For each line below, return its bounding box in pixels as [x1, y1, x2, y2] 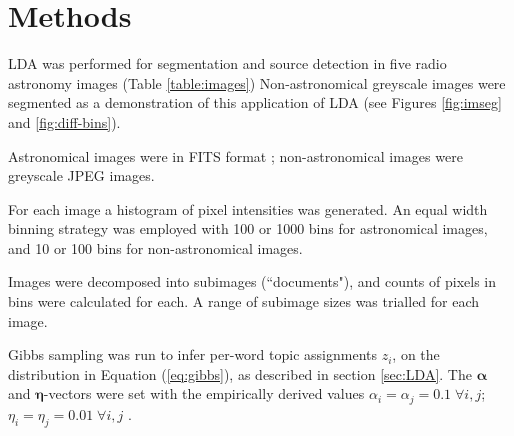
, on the [392, 344, 440, 365]
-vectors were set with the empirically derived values [43, 383, 365, 404]
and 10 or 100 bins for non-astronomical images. [8, 237, 303, 258]
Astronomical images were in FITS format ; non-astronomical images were [8, 145, 463, 166]
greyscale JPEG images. [8, 165, 155, 186]
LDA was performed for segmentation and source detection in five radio [8, 53, 447, 74]
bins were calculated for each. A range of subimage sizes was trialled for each [8, 291, 480, 312]
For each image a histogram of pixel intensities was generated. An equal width [8, 198, 488, 219]
